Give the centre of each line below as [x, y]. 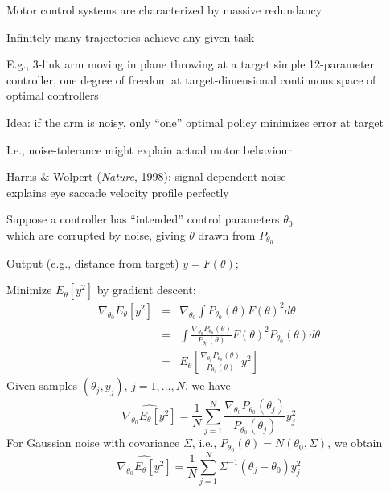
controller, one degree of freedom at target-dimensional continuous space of [191, 79]
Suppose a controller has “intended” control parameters [143, 219]
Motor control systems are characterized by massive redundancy [164, 10]
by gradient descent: [146, 290]
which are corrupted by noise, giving [96, 234]
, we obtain [355, 443]
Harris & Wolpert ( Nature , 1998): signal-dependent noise [146, 176]
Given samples [42, 385]
